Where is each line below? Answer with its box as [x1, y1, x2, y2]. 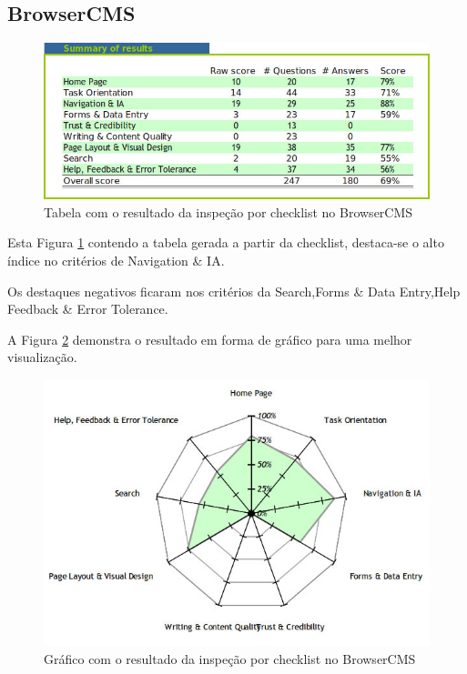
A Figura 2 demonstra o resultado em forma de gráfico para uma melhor [7, 329, 412, 348]
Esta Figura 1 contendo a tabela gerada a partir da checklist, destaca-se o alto [7, 233, 444, 252]
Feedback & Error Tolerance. [7, 299, 168, 318]
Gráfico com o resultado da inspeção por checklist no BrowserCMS [44, 649, 416, 668]
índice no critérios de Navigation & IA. [7, 250, 225, 269]
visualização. [7, 347, 77, 367]
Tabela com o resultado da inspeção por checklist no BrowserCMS [44, 202, 413, 221]
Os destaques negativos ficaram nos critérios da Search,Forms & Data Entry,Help [7, 281, 461, 300]
